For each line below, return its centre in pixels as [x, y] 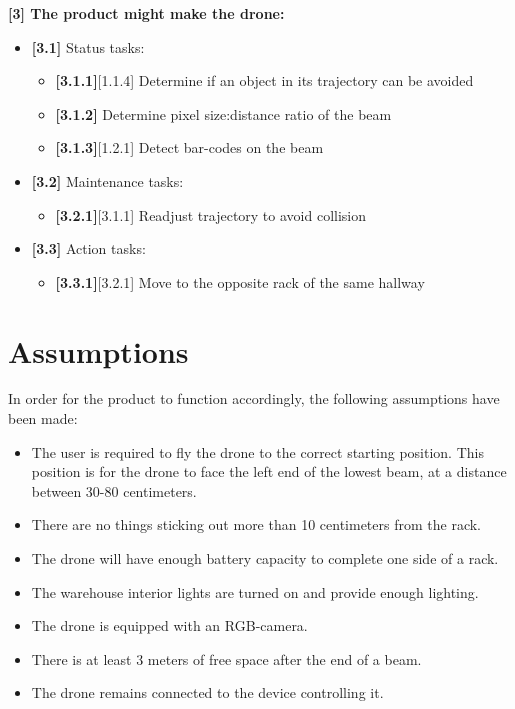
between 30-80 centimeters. [114, 490]
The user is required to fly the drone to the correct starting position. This [257, 451]
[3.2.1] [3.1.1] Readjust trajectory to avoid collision [211, 214]
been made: [43, 418]
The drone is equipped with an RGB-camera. [169, 625]
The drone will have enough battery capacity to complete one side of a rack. [265, 558]
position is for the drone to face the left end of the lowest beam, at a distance [269, 471]
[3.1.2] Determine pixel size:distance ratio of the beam [223, 113]
